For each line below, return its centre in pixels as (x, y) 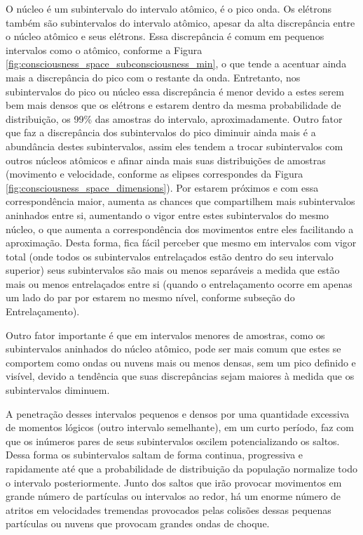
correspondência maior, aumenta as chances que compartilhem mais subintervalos (180, 201)
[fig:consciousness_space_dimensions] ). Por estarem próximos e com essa (162, 187)
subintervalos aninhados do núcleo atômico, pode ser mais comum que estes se (173, 349)
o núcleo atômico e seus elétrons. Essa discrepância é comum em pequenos (165, 36)
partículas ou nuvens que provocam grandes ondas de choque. (138, 523)
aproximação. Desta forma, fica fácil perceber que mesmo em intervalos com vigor (181, 243)
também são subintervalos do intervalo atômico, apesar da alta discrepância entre (180, 22)
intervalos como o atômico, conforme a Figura (104, 49)
